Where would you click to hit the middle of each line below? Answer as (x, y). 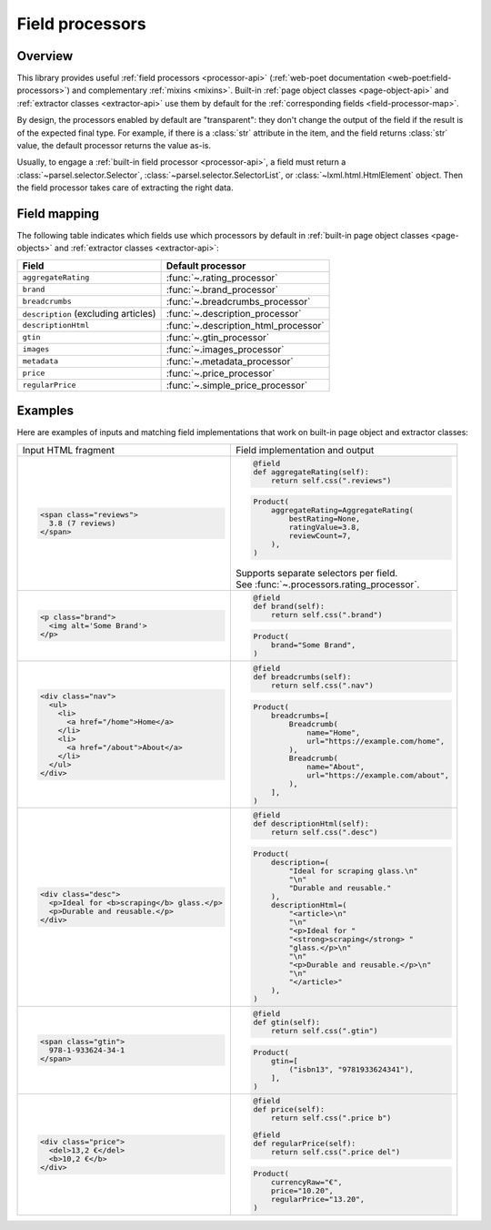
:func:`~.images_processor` (225, 349)
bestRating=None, (325, 519)
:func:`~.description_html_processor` (245, 325)
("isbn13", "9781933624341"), (351, 1069)
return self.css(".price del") (336, 1152)
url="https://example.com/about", (378, 775)
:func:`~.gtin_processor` (218, 337)
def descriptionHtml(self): (311, 824)
